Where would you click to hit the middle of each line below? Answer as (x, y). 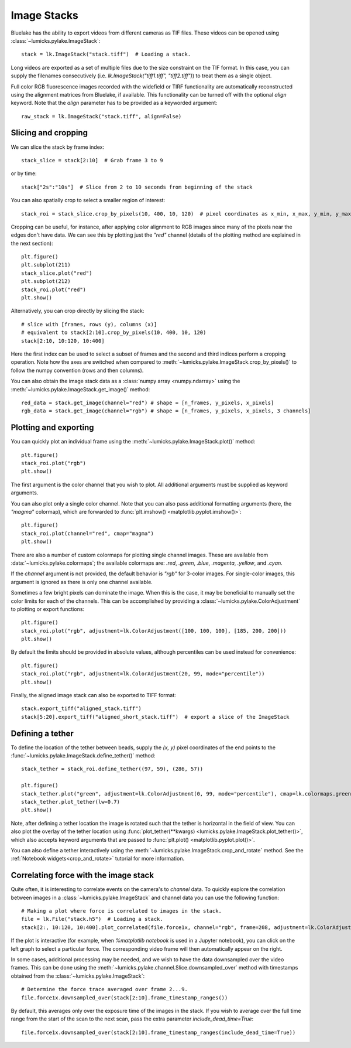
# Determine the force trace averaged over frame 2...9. (105, 989)
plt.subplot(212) (46, 281)
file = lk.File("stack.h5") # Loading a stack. (92, 919)
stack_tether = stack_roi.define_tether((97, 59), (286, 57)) (112, 769)
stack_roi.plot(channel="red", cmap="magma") (88, 533)
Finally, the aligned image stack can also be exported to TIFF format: (94, 695)
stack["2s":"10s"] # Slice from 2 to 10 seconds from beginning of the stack (137, 187)
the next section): (32, 243)
